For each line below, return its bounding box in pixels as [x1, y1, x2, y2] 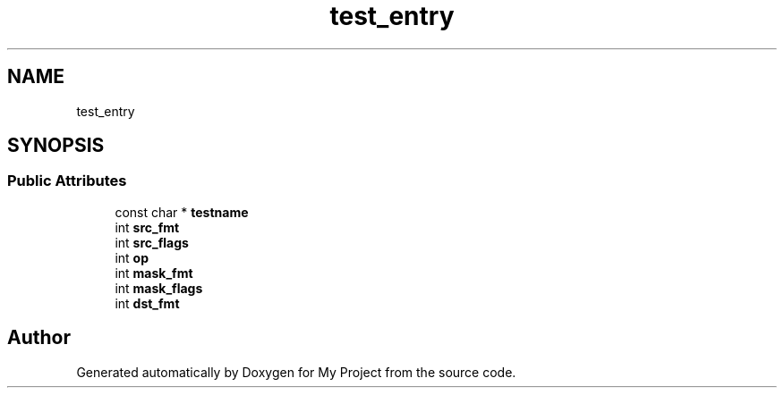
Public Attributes [7, 172, 127, 190]
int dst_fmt [115, 295, 180, 311]
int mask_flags [115, 280, 203, 296]
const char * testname [115, 204, 249, 220]
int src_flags [115, 234, 189, 250]
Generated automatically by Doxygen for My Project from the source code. [76, 364, 516, 380]
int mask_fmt [115, 265, 193, 281]
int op [115, 249, 149, 265]
